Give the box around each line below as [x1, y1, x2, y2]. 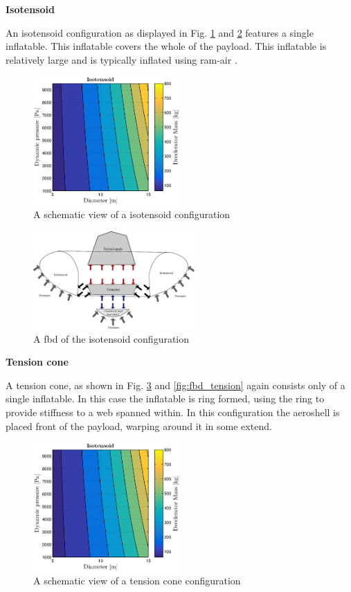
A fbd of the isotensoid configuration [33, 331, 190, 346]
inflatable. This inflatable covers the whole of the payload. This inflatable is [6, 39, 327, 53]
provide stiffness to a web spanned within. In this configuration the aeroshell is [6, 405, 340, 420]
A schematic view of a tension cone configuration [33, 573, 241, 588]
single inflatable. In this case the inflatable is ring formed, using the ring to [6, 391, 325, 406]
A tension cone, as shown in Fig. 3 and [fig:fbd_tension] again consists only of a [6, 377, 345, 392]
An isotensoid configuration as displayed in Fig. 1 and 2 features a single [6, 25, 314, 39]
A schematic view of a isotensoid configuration [33, 207, 231, 222]
